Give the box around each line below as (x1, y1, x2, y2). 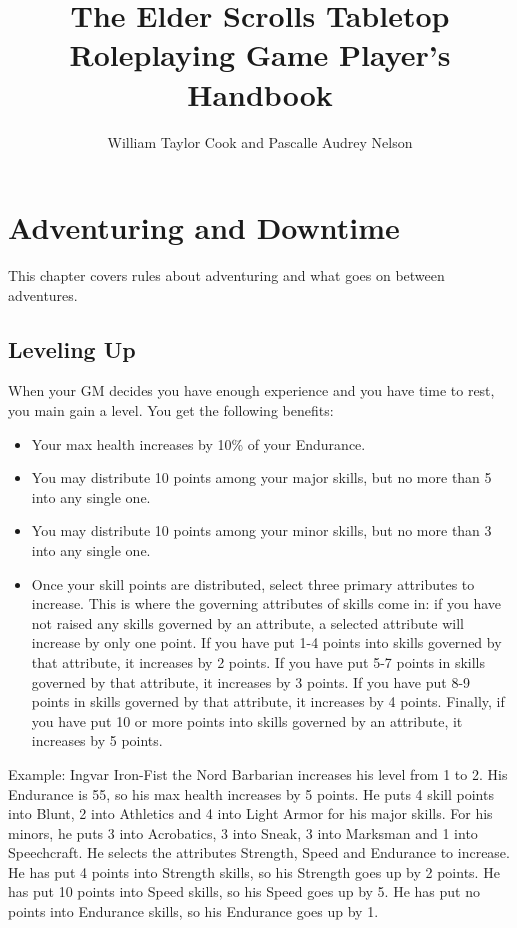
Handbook (187, 73, 333, 114)
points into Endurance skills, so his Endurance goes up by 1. (8, 901, 379, 922)
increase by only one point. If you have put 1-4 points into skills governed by (31, 632, 502, 653)
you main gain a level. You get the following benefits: (8, 400, 334, 421)
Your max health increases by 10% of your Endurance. (31, 433, 366, 454)
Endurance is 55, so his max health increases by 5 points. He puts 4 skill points (8, 783, 494, 804)
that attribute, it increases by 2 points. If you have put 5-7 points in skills (31, 651, 486, 672)
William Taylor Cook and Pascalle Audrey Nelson (107, 131, 413, 152)
